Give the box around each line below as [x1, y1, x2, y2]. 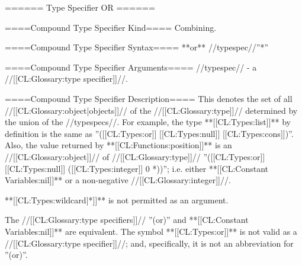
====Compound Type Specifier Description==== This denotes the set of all [5, 92, 293, 104]
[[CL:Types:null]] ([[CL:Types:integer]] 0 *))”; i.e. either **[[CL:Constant [5, 162, 269, 174]
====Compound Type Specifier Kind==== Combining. [5, 21, 217, 33]
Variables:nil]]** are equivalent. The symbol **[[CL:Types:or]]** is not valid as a [5, 225, 297, 237]
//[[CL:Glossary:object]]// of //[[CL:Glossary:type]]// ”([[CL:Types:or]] [5, 150, 265, 162]
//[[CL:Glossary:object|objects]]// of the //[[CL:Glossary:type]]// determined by [5, 104, 298, 116]
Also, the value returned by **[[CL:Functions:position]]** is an [5, 139, 232, 151]
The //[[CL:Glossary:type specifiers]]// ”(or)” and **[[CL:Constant [5, 213, 249, 226]
